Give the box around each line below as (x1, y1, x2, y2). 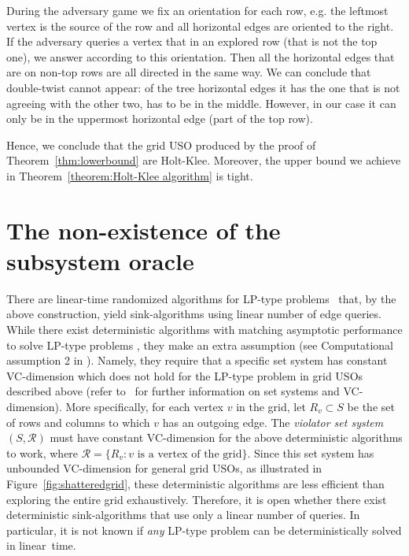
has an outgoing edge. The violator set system (162, 413, 384, 430)
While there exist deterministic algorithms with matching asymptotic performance (6, 321, 403, 338)
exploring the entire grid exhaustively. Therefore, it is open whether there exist (6, 491, 387, 507)
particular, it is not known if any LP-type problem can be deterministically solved (6, 521, 402, 538)
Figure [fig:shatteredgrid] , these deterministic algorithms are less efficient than (6, 475, 385, 491)
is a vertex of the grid (137, 448, 242, 460)
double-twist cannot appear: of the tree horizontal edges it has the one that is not (6, 79, 400, 95)
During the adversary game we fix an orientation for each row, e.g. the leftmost (6, 2, 389, 18)
